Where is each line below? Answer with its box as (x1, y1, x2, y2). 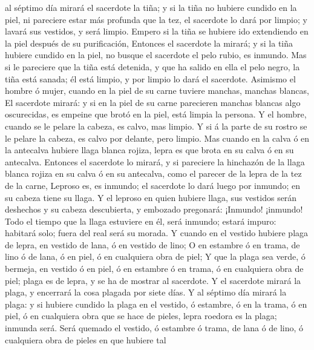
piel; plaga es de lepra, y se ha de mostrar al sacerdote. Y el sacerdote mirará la (5, 274, 301, 286)
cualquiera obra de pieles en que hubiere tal (5, 333, 166, 346)
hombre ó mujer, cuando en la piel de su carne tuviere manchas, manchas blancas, (5, 84, 309, 97)
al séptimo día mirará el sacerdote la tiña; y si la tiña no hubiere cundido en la (5, 1, 297, 13)
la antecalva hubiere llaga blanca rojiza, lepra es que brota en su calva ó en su (5, 144, 294, 156)
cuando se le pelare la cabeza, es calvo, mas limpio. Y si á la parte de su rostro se (5, 119, 307, 132)
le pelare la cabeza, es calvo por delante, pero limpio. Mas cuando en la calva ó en (5, 131, 310, 144)
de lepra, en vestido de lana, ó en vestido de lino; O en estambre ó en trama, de (5, 238, 300, 251)
